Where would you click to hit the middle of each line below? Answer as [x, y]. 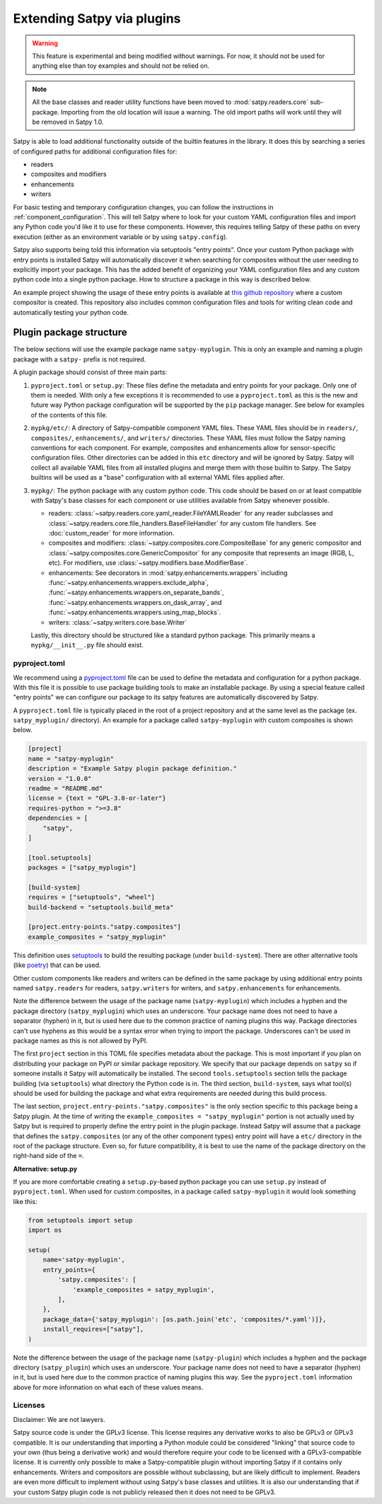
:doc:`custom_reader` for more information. [111, 533]
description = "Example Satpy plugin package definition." [132, 769]
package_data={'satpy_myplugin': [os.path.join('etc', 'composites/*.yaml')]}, [185, 1319]
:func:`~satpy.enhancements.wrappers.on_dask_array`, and [135, 602]
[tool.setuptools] [60, 857]
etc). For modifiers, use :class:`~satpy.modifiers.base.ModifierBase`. [148, 563]
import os [45, 1230]
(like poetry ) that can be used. [57, 965]
